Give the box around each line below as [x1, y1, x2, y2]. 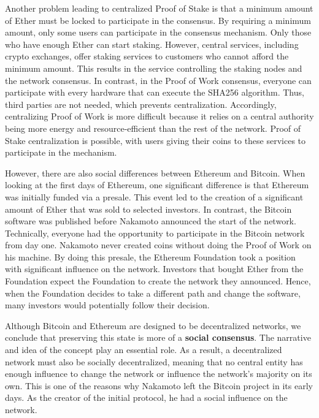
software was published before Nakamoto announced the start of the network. [5, 215, 296, 227]
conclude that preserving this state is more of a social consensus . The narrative [5, 331, 311, 344]
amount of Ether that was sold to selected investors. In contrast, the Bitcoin [5, 202, 292, 215]
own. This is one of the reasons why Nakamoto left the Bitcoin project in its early [5, 379, 313, 392]
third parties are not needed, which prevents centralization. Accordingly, [5, 97, 277, 110]
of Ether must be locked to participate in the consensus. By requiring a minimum [5, 13, 312, 26]
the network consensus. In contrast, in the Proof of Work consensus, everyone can [5, 74, 312, 86]
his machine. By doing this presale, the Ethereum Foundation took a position [5, 250, 296, 263]
